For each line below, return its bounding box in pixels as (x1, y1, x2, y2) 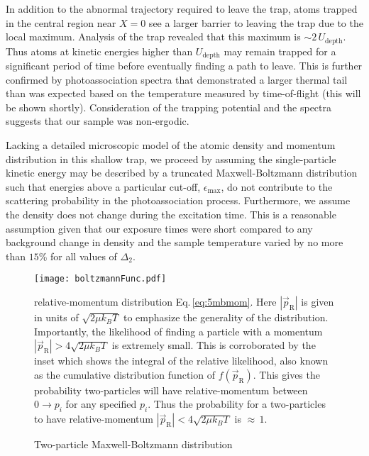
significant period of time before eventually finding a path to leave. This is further (6, 58, 363, 73)
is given (301, 294, 334, 309)
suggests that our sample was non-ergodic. (6, 113, 189, 128)
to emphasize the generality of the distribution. (123, 310, 329, 325)
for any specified (65, 396, 137, 411)
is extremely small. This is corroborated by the (111, 338, 316, 352)
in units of (34, 310, 79, 325)
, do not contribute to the (221, 179, 333, 194)
